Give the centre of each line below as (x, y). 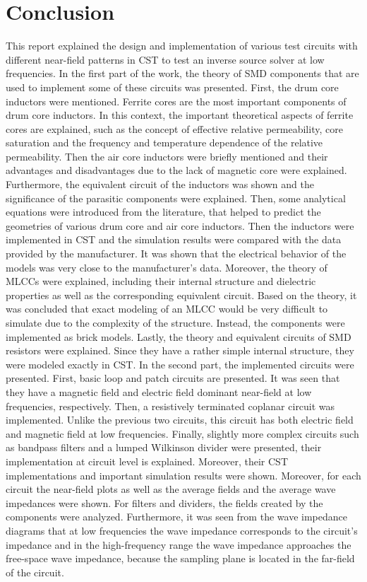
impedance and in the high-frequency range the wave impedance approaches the (179, 544)
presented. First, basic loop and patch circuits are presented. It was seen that (173, 378)
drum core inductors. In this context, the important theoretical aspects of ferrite (180, 115)
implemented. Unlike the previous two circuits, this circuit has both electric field (180, 420)
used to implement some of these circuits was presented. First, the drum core (172, 87)
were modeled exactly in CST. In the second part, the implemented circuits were (180, 364)
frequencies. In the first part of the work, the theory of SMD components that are (182, 73)
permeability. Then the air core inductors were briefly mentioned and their (167, 156)
